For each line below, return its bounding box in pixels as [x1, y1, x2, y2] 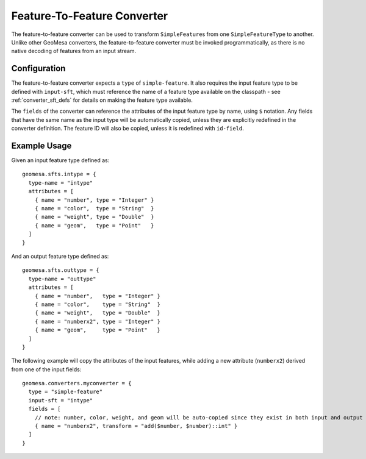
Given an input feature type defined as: [11, 157, 110, 164]
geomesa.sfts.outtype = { [22, 267, 100, 274]
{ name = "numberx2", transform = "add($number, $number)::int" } [34, 422, 238, 430]
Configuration [11, 63, 66, 74]
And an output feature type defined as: [11, 253, 109, 260]
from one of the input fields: [11, 366, 82, 373]
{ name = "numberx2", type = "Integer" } [34, 318, 161, 325]
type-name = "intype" [28, 179, 93, 186]
